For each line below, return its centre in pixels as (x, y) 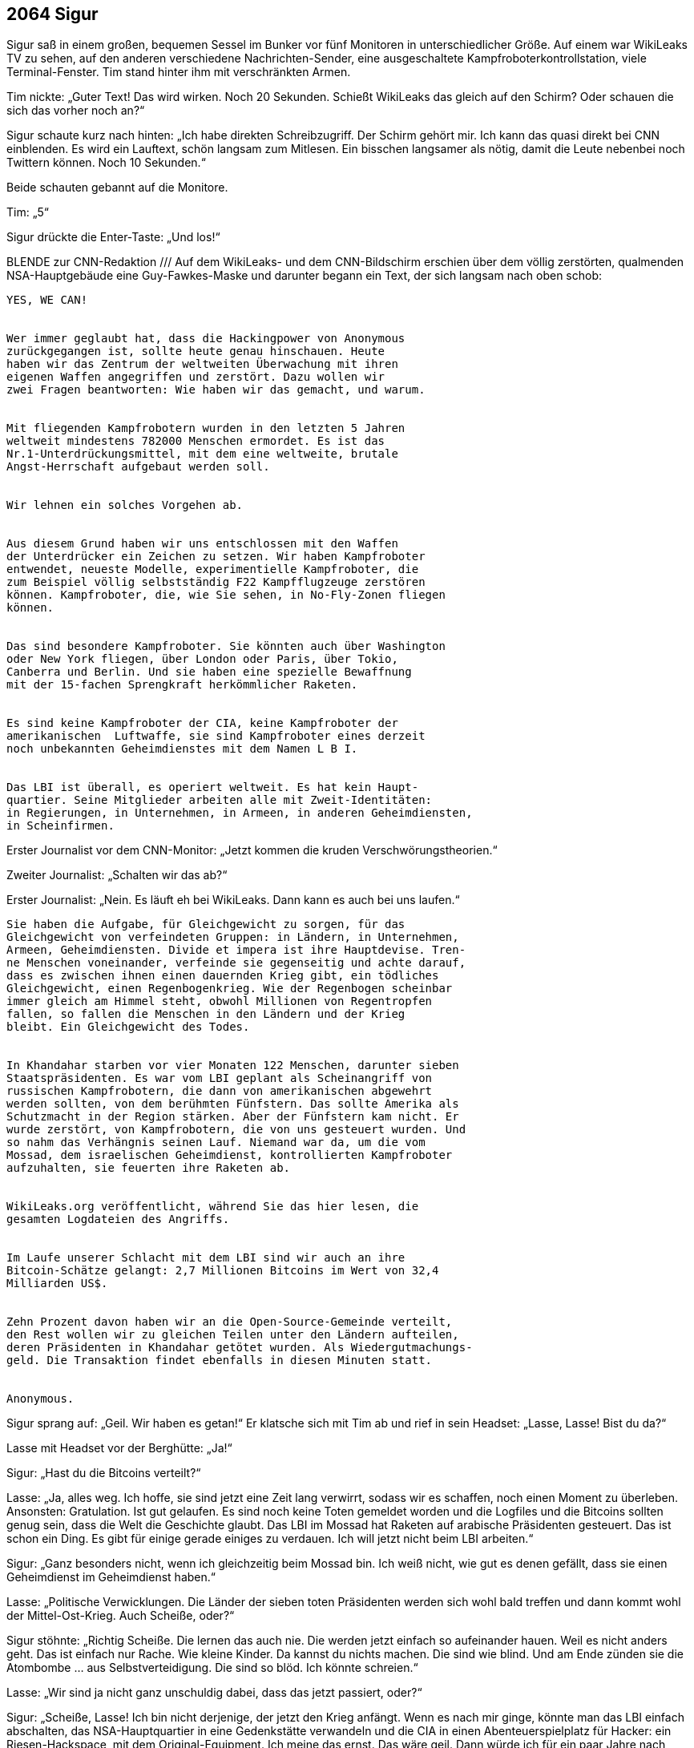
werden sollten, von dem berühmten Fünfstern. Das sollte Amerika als (233, 1104)
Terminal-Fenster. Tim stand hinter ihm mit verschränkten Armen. (179, 72)
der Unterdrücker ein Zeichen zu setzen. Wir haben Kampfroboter (216, 557)
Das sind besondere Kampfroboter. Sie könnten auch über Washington (226, 646)
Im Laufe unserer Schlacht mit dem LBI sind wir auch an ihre (206, 1258)
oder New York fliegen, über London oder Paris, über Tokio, (202, 659)
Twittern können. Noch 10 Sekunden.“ (106, 163)
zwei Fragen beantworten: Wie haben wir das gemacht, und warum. (216, 390)
